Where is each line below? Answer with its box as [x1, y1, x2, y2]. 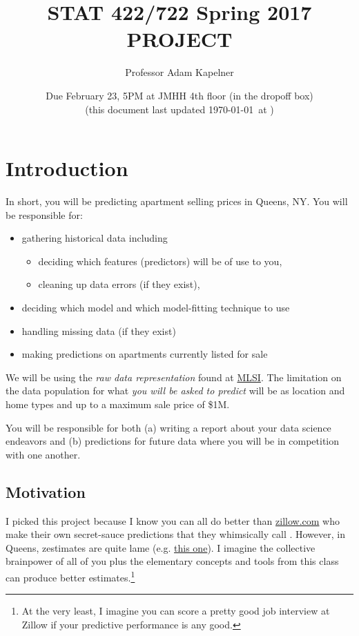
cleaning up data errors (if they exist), [38, 277, 200, 291]
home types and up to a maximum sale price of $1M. [6, 396, 230, 411]
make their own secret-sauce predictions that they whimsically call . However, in [6, 527, 345, 541]
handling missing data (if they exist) [21, 323, 176, 338]
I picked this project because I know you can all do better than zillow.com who [6, 513, 340, 528]
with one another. [6, 447, 81, 461]
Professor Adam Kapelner [125, 65, 234, 79]
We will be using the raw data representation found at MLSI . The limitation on [6, 369, 342, 384]
